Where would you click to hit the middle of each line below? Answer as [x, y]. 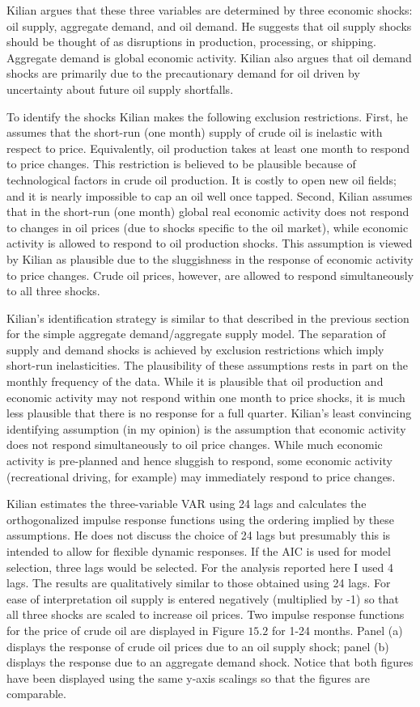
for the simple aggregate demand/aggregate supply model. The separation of [196, 334]
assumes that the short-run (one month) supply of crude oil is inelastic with [195, 132]
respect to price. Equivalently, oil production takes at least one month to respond [208, 148]
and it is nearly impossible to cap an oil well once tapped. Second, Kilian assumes [210, 195]
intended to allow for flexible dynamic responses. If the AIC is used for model [199, 551]
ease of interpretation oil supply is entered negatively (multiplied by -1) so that [203, 598]
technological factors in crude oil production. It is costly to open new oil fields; [202, 179]
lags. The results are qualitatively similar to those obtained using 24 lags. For [199, 583]
